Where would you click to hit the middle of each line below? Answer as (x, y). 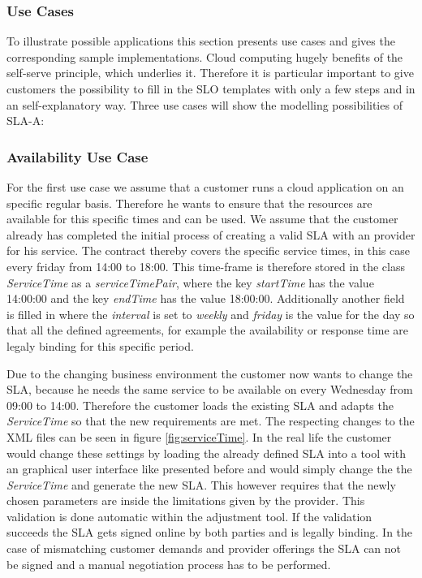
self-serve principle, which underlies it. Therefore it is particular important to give (210, 73)
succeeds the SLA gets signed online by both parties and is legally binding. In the (210, 532)
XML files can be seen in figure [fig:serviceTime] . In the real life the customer (199, 436)
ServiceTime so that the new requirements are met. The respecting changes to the (211, 421)
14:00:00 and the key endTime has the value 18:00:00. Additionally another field (206, 298)
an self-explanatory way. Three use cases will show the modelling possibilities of (205, 104)
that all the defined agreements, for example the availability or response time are (208, 330)
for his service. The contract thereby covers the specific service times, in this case (208, 250)
